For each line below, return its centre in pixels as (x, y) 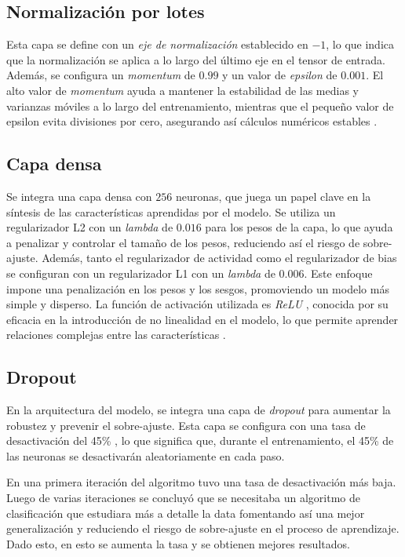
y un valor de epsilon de (280, 75)
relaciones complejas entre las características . (116, 335)
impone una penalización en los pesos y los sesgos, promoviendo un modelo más (198, 288)
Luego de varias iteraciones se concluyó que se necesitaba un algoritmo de (183, 498)
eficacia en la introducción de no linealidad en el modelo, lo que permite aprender (202, 319)
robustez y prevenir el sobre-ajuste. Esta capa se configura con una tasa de (186, 425)
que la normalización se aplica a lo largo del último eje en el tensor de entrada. (196, 59)
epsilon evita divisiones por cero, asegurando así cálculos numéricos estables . (192, 121)
